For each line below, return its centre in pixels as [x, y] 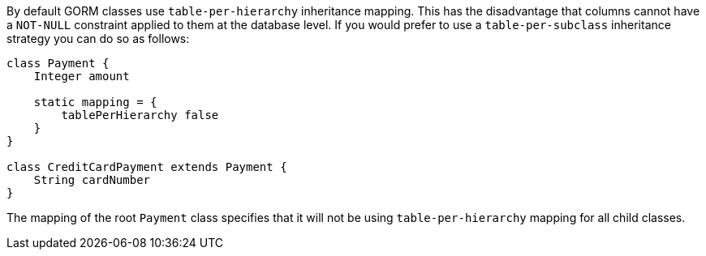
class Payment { [58, 63]
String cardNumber [92, 180]
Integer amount [82, 76]
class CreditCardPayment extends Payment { [147, 167]
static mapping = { [95, 102]
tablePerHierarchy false [140, 115]
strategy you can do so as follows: [98, 38]
